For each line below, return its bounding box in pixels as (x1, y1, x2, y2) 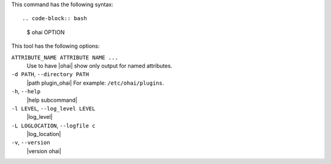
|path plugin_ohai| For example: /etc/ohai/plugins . (26, 79, 164, 87)
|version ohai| (26, 147, 61, 155)
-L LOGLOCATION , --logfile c (11, 122, 96, 129)
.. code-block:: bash (22, 15, 87, 22)
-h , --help (11, 88, 41, 95)
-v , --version (11, 139, 50, 146)
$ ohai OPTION (26, 28, 65, 36)
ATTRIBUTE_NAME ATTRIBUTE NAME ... (11, 54, 119, 61)
